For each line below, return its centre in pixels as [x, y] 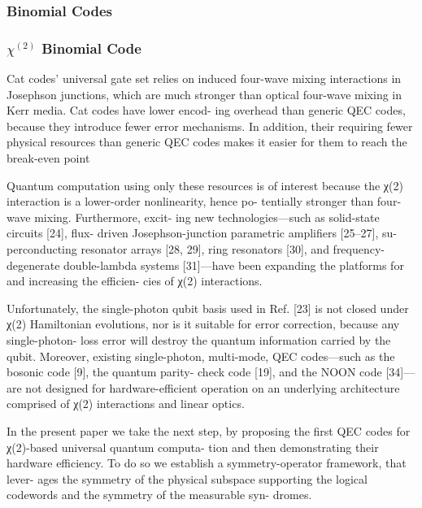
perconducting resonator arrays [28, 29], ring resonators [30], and [168, 249]
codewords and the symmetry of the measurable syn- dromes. [159, 495]
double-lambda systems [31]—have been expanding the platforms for [234, 265]
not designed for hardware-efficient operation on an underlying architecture [213, 387]
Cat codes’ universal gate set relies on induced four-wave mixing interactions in [204, 78]
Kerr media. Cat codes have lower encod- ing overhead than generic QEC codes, [206, 110]
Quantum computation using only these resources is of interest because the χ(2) [205, 185]
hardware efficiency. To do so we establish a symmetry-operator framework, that [207, 463]
